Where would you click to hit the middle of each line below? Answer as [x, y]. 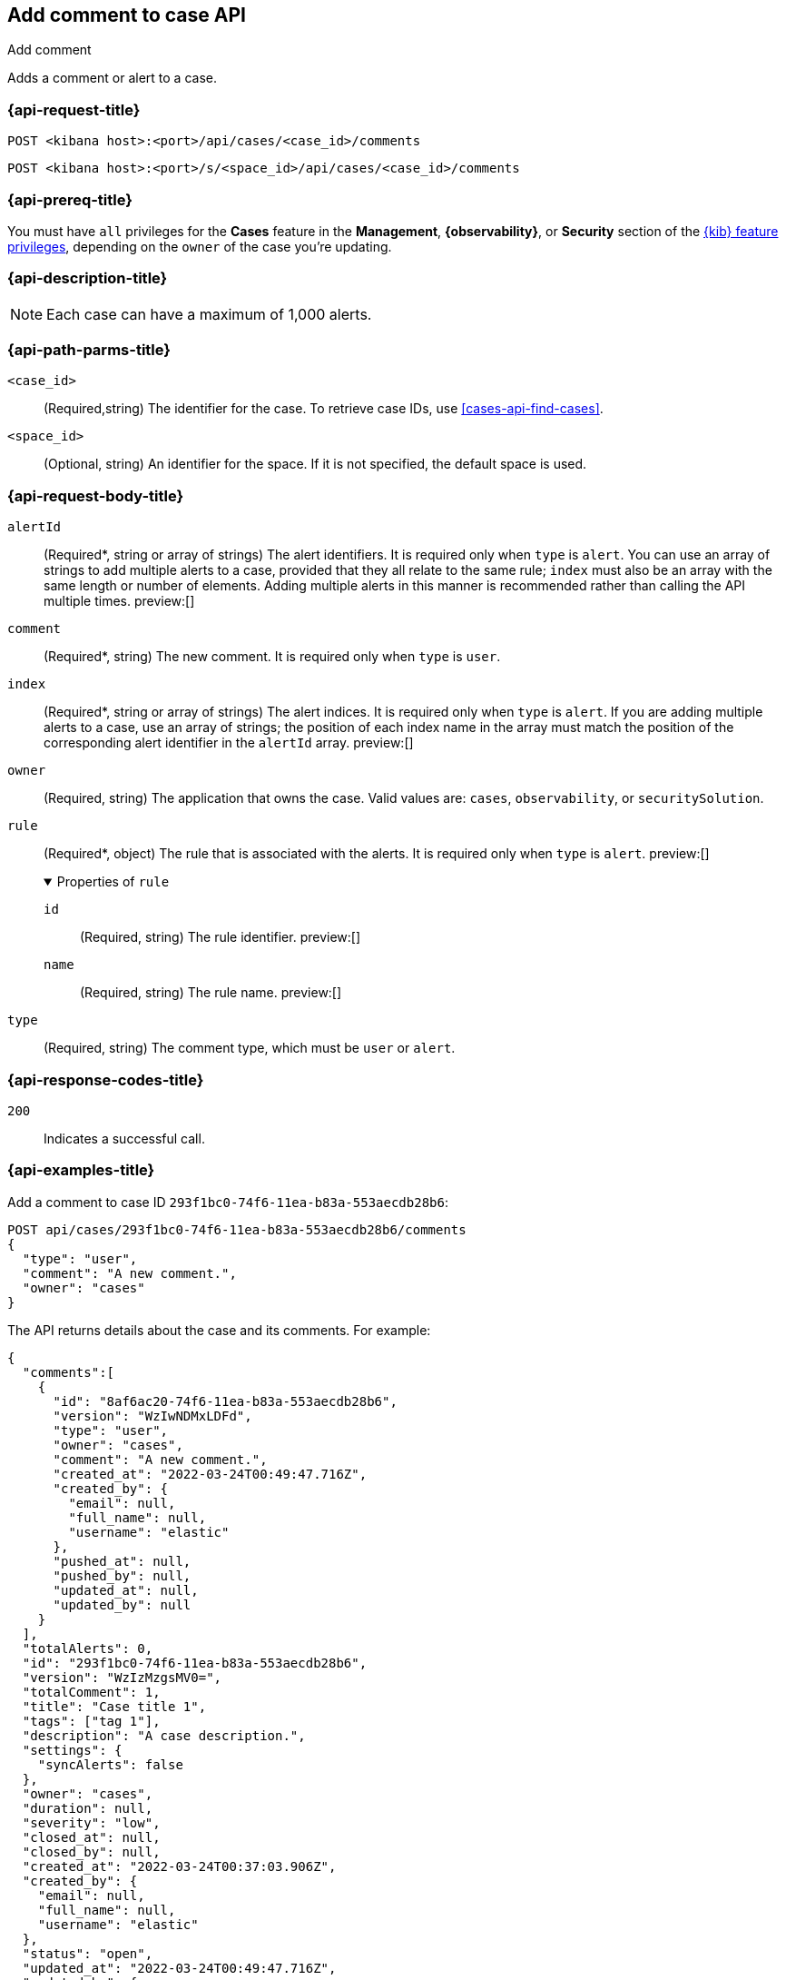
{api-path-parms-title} [89, 350]
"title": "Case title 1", [114, 1706]
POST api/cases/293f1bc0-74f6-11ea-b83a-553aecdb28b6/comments [237, 1229]
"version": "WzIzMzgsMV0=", [122, 1677]
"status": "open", [88, 1953]
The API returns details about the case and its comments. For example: [219, 1330]
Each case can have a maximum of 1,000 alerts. [209, 314]
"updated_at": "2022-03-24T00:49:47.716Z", [179, 1968]
